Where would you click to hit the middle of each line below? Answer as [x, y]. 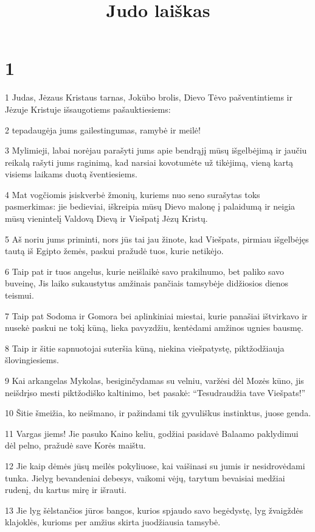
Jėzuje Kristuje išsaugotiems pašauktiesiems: [88, 109]
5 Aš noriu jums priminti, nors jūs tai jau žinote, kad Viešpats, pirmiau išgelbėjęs [157, 239]
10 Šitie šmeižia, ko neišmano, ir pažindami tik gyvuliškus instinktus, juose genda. [158, 413]
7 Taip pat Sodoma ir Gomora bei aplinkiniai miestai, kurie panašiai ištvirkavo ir [156, 315]
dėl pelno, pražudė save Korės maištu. [75, 445]
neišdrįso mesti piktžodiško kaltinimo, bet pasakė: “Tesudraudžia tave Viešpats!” [155, 392]
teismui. [19, 295]
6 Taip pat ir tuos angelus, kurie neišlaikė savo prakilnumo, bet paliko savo [145, 271]
